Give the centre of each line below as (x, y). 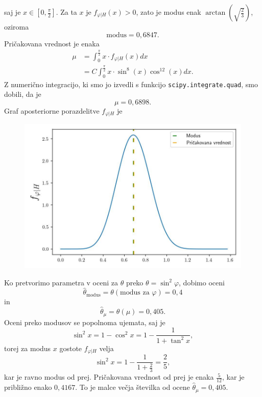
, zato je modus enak (169, 12)
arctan (216, 13)
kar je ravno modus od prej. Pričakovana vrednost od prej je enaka (109, 377)
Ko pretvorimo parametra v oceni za (61, 282)
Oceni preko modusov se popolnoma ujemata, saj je (85, 322)
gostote (71, 348)
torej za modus (28, 348)
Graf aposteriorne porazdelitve (52, 110)
